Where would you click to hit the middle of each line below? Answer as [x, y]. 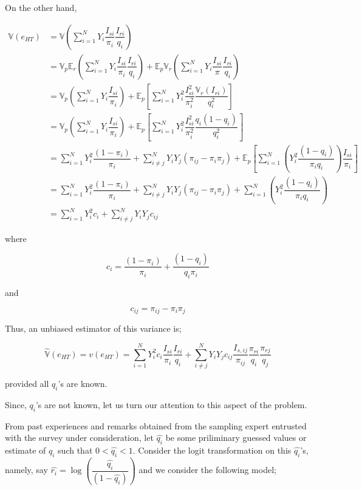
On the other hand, [41, 7]
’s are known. [83, 384]
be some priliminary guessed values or [236, 438]
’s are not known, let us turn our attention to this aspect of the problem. [171, 404]
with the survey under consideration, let [79, 438]
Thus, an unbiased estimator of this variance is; [93, 328]
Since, [16, 404]
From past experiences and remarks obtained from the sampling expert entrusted [156, 425]
